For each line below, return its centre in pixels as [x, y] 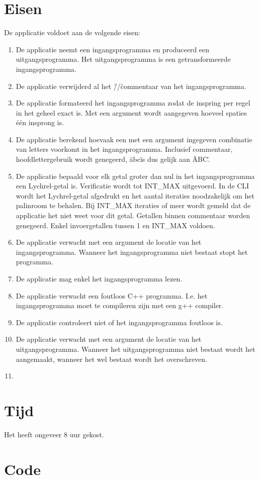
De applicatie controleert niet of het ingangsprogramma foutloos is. [119, 322]
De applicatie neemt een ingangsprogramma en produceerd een [113, 49]
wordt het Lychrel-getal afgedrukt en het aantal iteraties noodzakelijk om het [135, 195]
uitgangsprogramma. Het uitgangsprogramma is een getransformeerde [123, 59]
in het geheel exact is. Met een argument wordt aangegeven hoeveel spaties [131, 112]
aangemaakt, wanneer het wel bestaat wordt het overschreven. [112, 359]
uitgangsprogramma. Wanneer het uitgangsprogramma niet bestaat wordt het [136, 349]
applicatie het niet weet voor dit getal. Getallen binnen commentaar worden [133, 215]
